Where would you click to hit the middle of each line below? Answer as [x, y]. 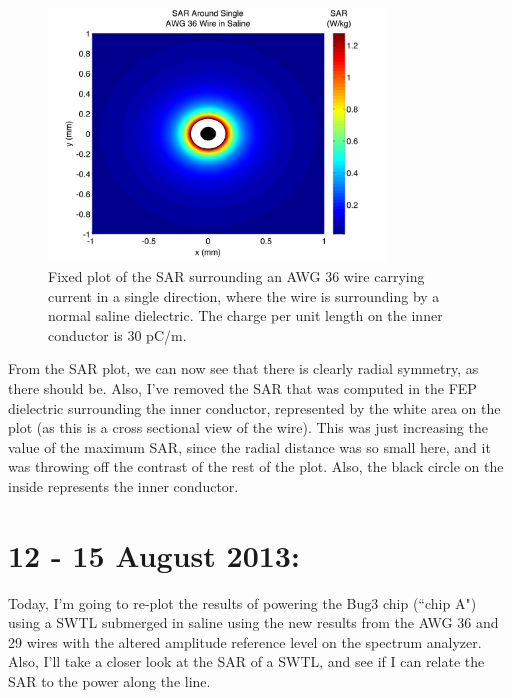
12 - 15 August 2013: [154, 554]
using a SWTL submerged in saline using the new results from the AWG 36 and [253, 622]
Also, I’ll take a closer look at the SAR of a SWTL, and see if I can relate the [246, 661]
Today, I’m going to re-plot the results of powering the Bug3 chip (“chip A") [242, 602]
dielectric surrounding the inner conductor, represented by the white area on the [254, 407]
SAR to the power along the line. [109, 681]
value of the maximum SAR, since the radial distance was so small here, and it [249, 446]
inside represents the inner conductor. [123, 485]
